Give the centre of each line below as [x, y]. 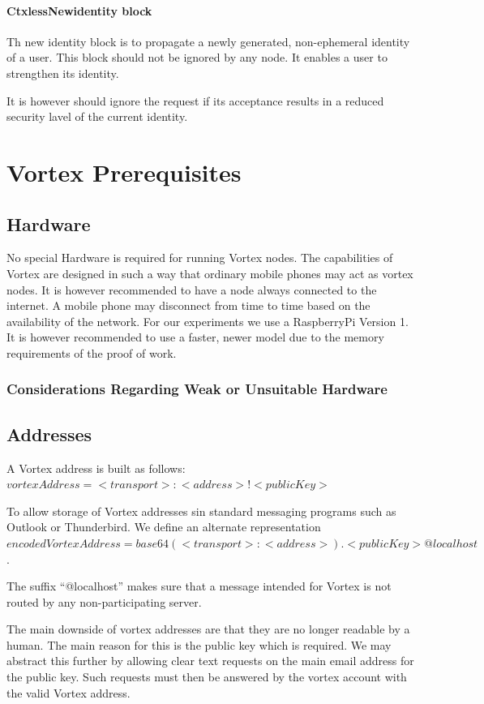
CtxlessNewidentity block [79, 10]
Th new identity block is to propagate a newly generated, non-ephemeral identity [208, 41]
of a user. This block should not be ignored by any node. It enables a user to [197, 57]
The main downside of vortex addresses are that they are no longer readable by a [208, 629]
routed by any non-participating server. [104, 601]
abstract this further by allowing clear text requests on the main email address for [210, 661]
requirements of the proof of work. [92, 352]
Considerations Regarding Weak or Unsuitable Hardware [197, 389]
